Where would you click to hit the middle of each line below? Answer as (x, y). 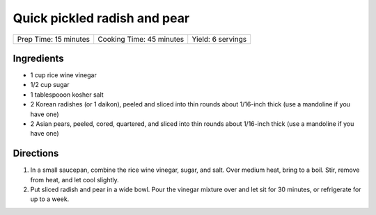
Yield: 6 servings (219, 39)
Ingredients (38, 58)
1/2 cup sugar (50, 85)
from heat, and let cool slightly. (75, 180)
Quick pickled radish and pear (101, 18)
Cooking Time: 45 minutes (141, 39)
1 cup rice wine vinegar (63, 75)
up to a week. (50, 199)
